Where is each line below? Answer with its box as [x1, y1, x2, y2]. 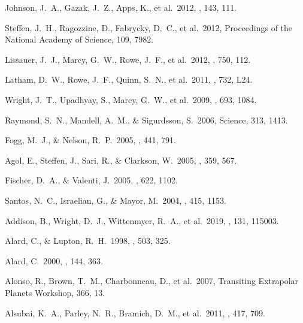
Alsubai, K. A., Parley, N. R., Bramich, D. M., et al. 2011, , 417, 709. [5, 306, 265, 319]
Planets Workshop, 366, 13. [5, 286, 105, 298]
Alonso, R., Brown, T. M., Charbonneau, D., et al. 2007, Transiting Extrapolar [5, 274, 299, 287]
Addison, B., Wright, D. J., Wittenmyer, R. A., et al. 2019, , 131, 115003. [5, 214, 279, 227]
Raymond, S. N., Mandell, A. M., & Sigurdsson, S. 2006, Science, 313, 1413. [5, 113, 288, 126]
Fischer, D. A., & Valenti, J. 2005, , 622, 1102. [5, 174, 178, 186]
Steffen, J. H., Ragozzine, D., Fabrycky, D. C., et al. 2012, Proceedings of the [5, 21, 293, 34]
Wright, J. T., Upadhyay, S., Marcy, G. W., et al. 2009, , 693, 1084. [5, 93, 257, 105]
